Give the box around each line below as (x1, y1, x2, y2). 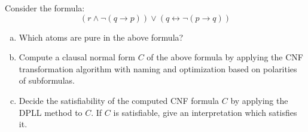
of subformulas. (19, 74, 75, 87)
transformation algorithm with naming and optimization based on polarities (19, 62, 297, 75)
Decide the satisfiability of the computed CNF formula (19, 94, 219, 106)
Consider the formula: (5, 2, 85, 14)
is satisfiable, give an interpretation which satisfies (113, 106, 297, 118)
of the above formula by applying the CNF (147, 51, 303, 63)
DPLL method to (19, 106, 83, 118)
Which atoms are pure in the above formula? (19, 30, 184, 43)
